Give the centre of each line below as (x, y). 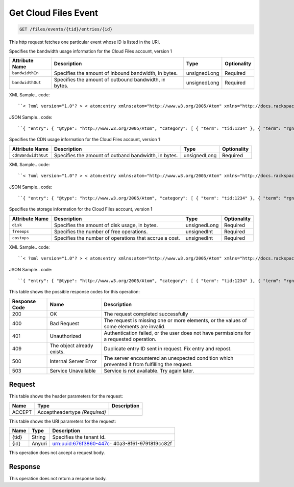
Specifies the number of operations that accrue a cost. (117, 238)
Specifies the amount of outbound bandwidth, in (110, 80)
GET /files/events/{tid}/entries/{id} (66, 29)
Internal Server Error (73, 361)
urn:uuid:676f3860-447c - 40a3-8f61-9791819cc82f (112, 444)
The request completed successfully (146, 314)
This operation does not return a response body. (58, 478)
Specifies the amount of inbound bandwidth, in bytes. (116, 73)
